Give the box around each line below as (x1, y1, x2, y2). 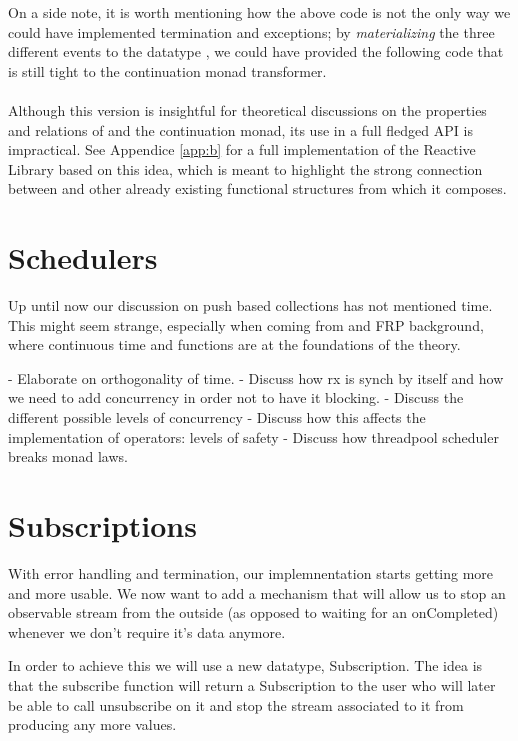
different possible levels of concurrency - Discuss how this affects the (8, 407, 426, 428)
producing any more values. (8, 714, 177, 735)
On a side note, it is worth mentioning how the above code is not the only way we (8, 2, 511, 22)
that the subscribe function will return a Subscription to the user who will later (8, 674, 496, 695)
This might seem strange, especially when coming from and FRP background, (8, 314, 484, 335)
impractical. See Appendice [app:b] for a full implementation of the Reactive (8, 139, 476, 160)
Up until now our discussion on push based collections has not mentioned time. (8, 295, 493, 316)
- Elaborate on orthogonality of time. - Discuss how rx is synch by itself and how (8, 367, 504, 388)
